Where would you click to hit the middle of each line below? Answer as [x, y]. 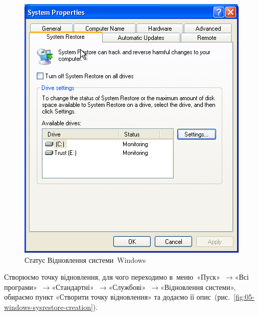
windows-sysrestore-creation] [49, 307]
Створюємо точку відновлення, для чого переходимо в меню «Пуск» [112, 277]
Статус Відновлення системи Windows [85, 259]
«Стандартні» [73, 287]
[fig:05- [244, 297]
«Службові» [127, 287]
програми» [21, 287]
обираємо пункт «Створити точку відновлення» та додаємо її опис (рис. [117, 297]
